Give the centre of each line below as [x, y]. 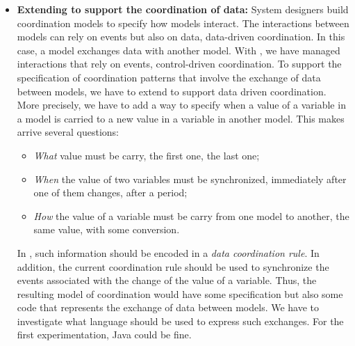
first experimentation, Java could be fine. [104, 335]
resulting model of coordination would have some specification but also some [180, 293]
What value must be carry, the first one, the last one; [147, 155]
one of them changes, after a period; [110, 192]
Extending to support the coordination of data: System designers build [183, 9]
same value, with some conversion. [107, 229]
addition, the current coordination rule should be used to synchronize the [173, 266]
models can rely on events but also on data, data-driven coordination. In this [181, 37]
